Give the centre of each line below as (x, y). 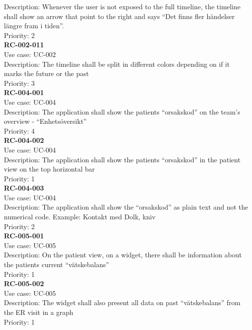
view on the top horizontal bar (49, 169)
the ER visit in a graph (39, 312)
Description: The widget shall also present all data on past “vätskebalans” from (122, 302)
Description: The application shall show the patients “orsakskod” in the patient (122, 159)
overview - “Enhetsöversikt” (45, 121)
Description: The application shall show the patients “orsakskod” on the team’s (122, 111)
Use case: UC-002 (30, 54)
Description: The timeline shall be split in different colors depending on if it (117, 64)
